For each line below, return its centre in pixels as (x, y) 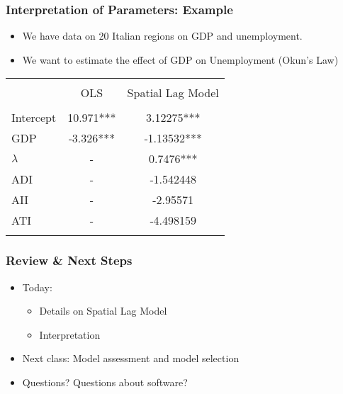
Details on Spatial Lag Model (103, 311)
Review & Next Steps (69, 260)
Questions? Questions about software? (105, 382)
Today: (37, 287)
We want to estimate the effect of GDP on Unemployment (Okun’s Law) (180, 59)
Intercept (34, 118)
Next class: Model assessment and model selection (131, 358)
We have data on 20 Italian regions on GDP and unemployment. (162, 36)
